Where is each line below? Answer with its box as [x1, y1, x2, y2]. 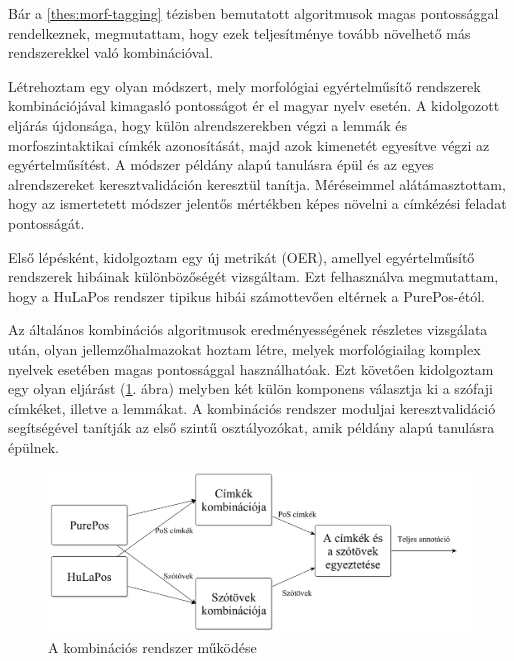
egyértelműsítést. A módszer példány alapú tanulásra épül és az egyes [8, 154, 434, 175]
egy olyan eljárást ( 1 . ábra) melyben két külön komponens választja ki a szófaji [8, 378, 493, 399]
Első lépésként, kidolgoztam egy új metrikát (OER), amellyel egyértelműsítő [8, 246, 475, 267]
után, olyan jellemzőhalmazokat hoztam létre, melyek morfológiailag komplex [8, 338, 481, 359]
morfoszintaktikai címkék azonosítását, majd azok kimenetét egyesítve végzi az [8, 134, 490, 155]
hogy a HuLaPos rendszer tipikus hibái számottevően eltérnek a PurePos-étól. [8, 285, 485, 306]
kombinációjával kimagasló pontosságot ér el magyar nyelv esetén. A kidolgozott [8, 95, 500, 116]
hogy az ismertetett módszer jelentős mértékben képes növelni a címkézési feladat [8, 193, 507, 214]
